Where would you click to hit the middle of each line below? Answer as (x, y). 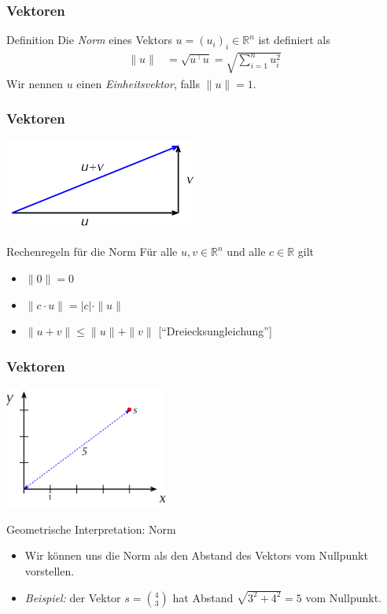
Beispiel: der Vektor (73, 597)
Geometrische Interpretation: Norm (91, 529)
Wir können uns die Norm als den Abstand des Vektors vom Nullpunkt (196, 555)
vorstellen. (50, 570)
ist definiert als (294, 40)
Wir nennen (35, 83)
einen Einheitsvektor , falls (138, 83)
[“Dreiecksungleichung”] (215, 331)
